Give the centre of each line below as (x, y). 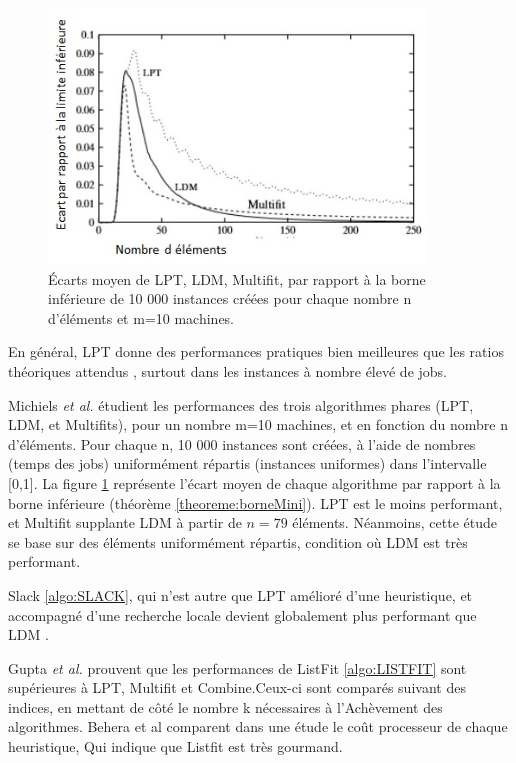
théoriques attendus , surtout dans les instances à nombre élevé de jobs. (227, 370)
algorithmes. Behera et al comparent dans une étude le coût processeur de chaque (258, 726)
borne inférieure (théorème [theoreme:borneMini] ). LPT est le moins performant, (255, 502)
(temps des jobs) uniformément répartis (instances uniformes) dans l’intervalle (247, 463)
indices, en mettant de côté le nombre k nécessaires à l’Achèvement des (225, 706)
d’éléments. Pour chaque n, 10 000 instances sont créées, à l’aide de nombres (242, 443)
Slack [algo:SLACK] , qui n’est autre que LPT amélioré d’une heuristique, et (240, 594)
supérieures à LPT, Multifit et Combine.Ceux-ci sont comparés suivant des (237, 687)
